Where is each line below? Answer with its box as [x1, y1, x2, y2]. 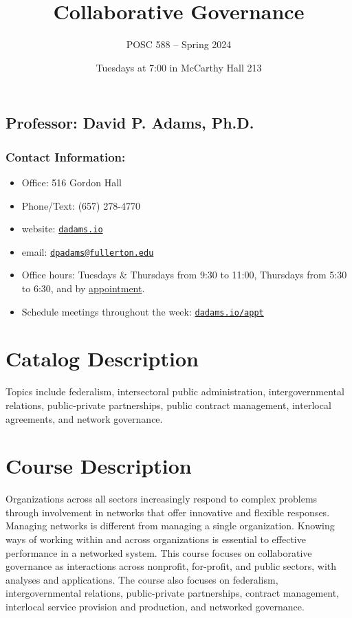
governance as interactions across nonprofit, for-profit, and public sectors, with [5, 559, 337, 573]
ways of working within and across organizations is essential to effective [5, 532, 306, 547]
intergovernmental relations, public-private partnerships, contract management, [5, 586, 340, 600]
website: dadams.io [21, 221, 103, 236]
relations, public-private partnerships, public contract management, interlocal [5, 397, 331, 412]
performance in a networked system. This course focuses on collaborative [5, 545, 312, 560]
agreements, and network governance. [5, 411, 163, 426]
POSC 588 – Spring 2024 [126, 37, 232, 52]
